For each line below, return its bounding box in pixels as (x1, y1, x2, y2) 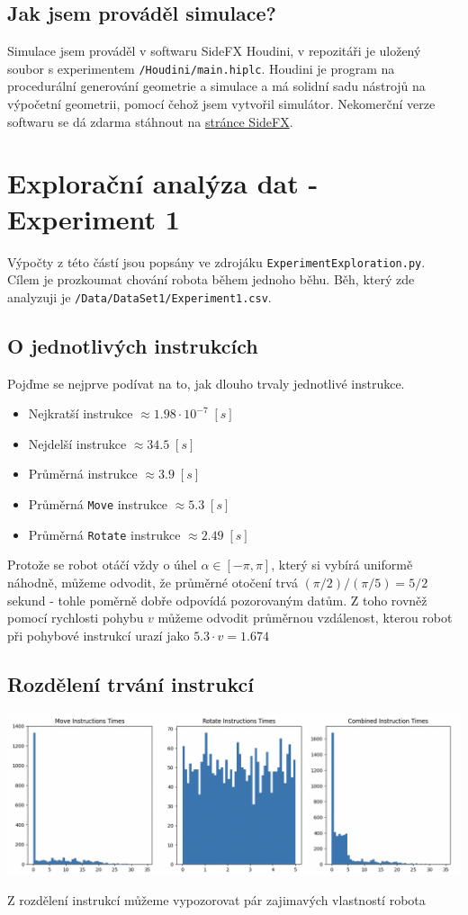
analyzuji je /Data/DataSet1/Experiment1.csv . (7, 287, 272, 306)
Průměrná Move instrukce (28, 495, 168, 514)
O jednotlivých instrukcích (7, 331, 258, 359)
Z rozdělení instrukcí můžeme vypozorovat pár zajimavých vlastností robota (7, 891, 426, 910)
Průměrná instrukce (28, 464, 138, 483)
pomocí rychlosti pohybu (7, 608, 144, 627)
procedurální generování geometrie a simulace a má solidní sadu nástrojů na (7, 76, 426, 95)
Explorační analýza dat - (7, 165, 319, 202)
